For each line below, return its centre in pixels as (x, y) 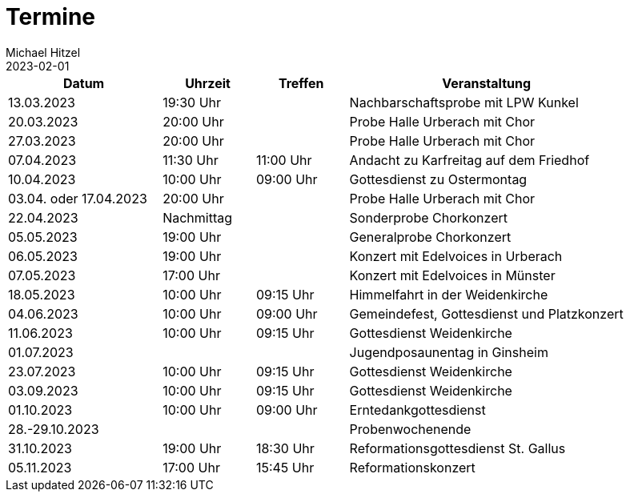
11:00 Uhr (284, 160)
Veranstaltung (487, 83)
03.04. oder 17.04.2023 (78, 198)
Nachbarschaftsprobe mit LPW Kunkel (464, 102)
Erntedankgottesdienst (417, 410)
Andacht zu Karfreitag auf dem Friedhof (469, 160)
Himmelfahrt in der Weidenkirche (449, 294)
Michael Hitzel (43, 52)
